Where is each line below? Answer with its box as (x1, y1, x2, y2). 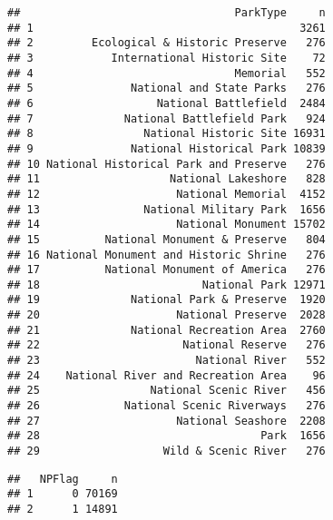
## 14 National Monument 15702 (7, 218, 326, 231)
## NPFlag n (7, 472, 118, 486)
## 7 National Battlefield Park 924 (7, 112, 326, 125)
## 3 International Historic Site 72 (7, 51, 326, 64)
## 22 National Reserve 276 (7, 338, 326, 352)
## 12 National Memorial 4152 (7, 187, 326, 201)
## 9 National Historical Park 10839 (7, 142, 326, 155)
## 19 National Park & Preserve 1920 (7, 293, 326, 307)
